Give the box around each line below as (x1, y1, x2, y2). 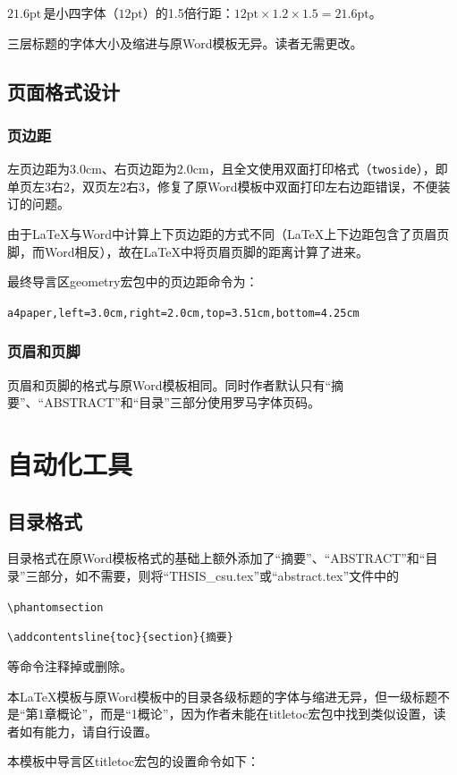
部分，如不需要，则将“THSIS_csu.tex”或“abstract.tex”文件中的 (38, 566, 400, 585)
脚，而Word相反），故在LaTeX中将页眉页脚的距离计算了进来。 (7, 242, 368, 260)
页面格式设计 (7, 77, 120, 105)
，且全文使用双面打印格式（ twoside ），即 (208, 159, 448, 178)
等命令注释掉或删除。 (7, 656, 132, 675)
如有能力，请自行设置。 (19, 721, 157, 740)
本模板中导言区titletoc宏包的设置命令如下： (7, 752, 259, 771)
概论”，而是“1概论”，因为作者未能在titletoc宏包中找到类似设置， (56, 704, 434, 723)
